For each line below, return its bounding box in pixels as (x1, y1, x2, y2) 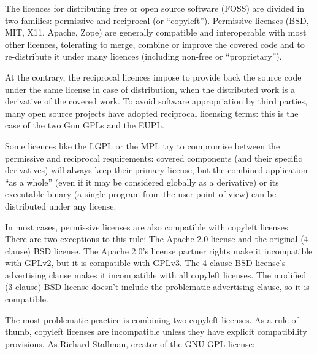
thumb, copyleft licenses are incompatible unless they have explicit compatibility (5, 325, 307, 338)
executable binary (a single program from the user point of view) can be (5, 187, 277, 200)
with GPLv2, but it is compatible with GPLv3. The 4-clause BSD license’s (5, 256, 286, 269)
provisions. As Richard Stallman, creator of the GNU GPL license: (5, 337, 255, 350)
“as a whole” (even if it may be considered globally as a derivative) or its (5, 175, 279, 188)
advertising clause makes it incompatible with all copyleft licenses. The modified (5, 268, 307, 281)
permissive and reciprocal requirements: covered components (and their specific (5, 151, 302, 164)
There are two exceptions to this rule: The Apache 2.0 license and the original (5, 232, 298, 245)
